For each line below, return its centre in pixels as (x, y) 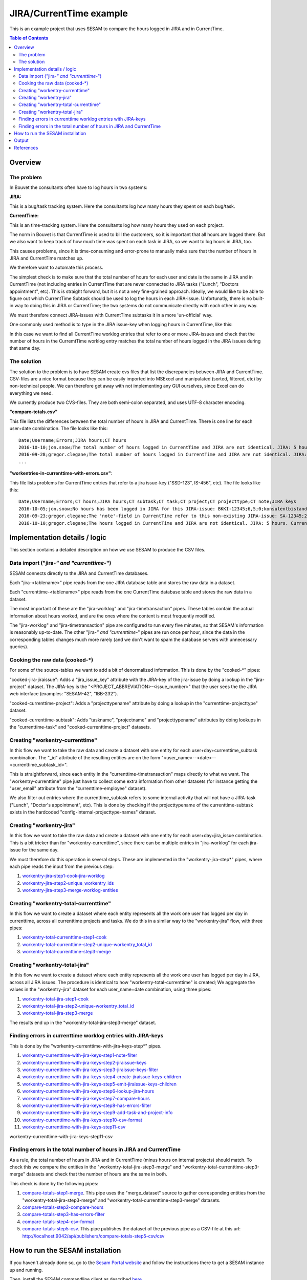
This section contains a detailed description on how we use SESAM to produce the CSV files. (107, 550)
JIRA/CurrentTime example (69, 13)
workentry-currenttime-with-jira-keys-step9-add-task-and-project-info (97, 1113)
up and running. (26, 1270)
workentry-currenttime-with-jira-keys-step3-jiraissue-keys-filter (90, 1070)
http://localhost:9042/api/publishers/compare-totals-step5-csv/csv (93, 1236)
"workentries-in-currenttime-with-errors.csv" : (61, 473)
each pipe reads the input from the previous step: (62, 866)
